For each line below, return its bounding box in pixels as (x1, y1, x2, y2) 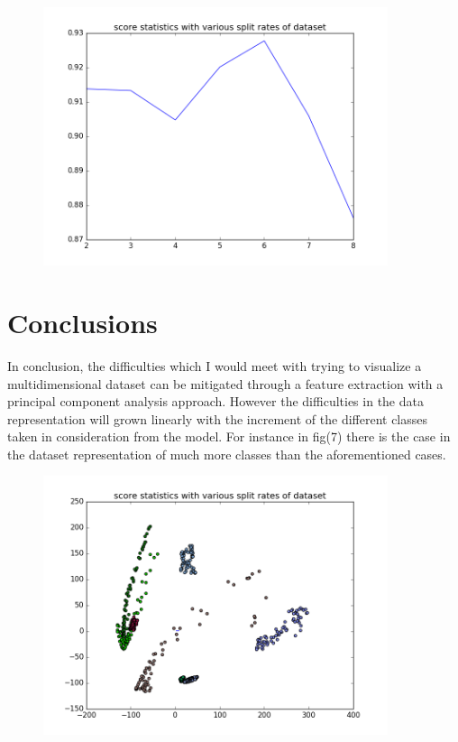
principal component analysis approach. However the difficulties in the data (7, 392, 424, 411)
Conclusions (7, 303, 158, 340)
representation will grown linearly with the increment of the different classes (7, 409, 428, 428)
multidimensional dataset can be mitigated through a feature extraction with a (7, 374, 444, 393)
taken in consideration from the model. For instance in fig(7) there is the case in (7, 427, 451, 446)
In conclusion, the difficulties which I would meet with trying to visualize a (7, 356, 422, 375)
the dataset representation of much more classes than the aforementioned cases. (7, 444, 446, 463)
